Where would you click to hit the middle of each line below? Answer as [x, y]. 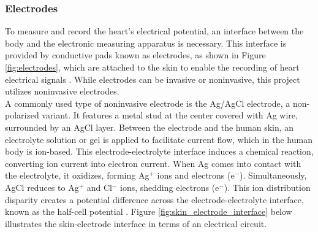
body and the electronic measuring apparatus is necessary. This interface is [146, 43]
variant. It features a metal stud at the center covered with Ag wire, [170, 115]
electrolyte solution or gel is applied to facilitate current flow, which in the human [159, 139]
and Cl [99, 187]
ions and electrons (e [196, 175]
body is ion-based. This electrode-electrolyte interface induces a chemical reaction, [159, 151]
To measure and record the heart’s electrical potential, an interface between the [154, 31]
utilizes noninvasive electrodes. [62, 91]
